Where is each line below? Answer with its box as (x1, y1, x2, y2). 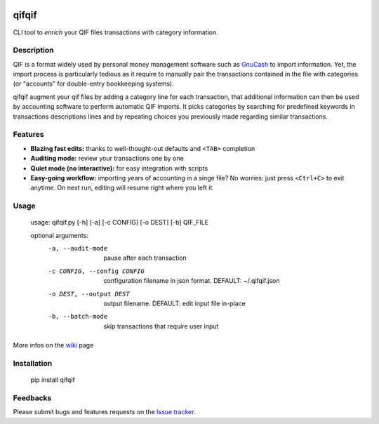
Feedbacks (13, 393, 52, 403)
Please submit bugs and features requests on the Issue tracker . (13, 408, 196, 416)
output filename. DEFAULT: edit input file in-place (103, 299, 246, 307)
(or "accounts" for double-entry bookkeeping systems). (13, 79, 175, 88)
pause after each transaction (103, 253, 187, 263)
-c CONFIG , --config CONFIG (48, 267, 145, 275)
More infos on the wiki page (13, 341, 94, 350)
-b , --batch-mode (48, 312, 108, 321)
